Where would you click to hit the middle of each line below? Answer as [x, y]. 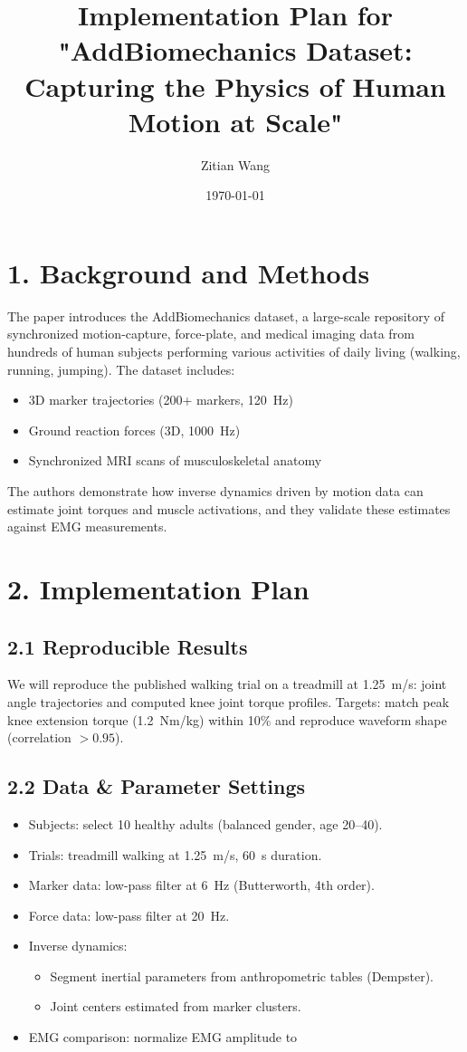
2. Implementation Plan [158, 588]
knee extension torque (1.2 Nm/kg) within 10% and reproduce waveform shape [227, 719]
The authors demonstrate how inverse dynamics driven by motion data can [215, 490]
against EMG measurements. [87, 526]
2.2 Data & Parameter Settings [157, 786]
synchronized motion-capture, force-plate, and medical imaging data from [211, 334]
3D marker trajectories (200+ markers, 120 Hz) [161, 400]
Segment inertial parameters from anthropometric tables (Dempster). [242, 975]
